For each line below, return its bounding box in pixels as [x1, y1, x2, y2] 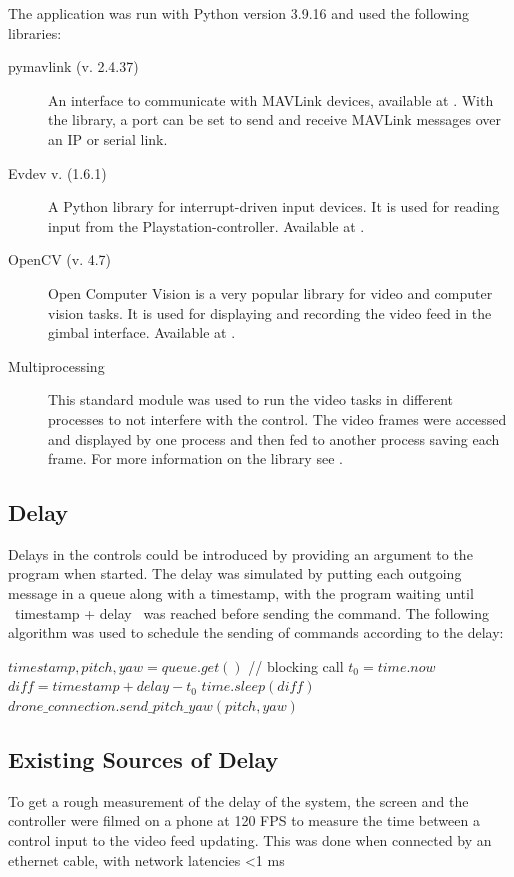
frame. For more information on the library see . [48, 448, 343, 469]
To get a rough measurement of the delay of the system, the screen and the [8, 790, 469, 811]
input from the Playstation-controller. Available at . [48, 215, 365, 236]
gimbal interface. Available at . [48, 322, 236, 343]
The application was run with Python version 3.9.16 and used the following [8, 3, 469, 23]
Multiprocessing [8, 355, 105, 376]
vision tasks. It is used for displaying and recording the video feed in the [48, 302, 492, 323]
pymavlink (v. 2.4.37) [8, 56, 139, 77]
